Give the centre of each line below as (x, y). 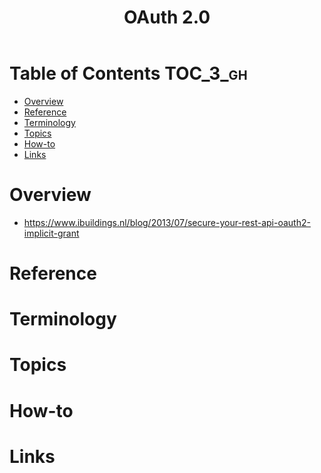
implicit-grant (51, 233)
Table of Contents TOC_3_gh (128, 73)
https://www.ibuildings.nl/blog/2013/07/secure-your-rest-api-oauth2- (167, 222)
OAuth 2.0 (167, 17)
